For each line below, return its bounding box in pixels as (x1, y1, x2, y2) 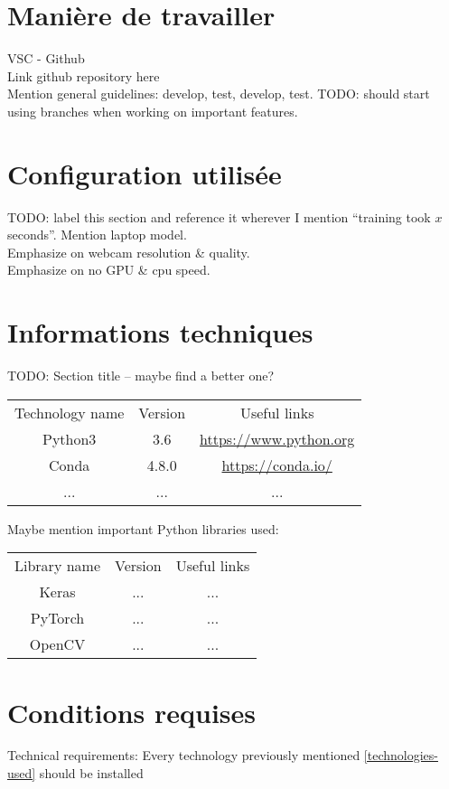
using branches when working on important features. (7, 101, 298, 120)
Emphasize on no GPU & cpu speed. (7, 260, 210, 279)
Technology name (14, 401, 125, 423)
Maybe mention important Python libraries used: (7, 519, 279, 538)
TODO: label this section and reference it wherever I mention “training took (7, 207, 431, 226)
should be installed (39, 764, 144, 783)
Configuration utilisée (7, 155, 282, 192)
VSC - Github (7, 49, 85, 68)
